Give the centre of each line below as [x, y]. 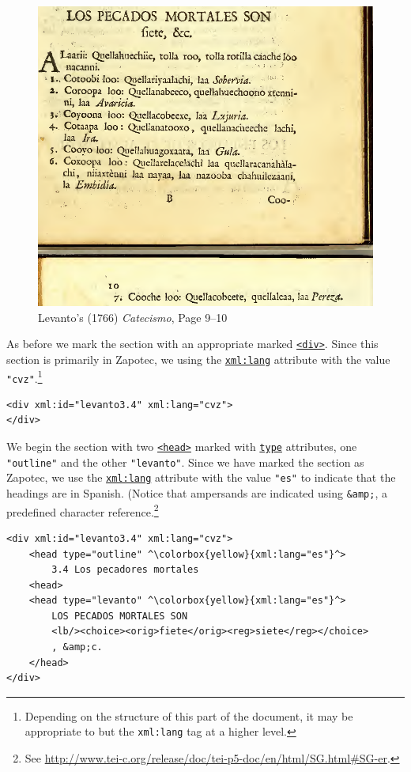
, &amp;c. [77, 647]
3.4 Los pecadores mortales [125, 570]
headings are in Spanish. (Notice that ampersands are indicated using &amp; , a [197, 493]
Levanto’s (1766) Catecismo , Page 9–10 [133, 317]
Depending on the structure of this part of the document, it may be [189, 715]
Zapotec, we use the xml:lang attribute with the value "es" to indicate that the [201, 477]
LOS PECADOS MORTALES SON [120, 616]
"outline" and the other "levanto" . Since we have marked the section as [185, 462]
